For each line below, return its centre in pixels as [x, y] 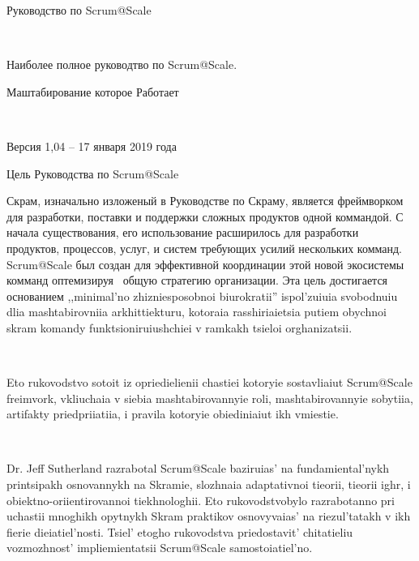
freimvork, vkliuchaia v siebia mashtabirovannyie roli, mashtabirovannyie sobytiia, [210, 398]
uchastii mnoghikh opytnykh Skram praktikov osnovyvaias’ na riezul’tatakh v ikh [209, 516]
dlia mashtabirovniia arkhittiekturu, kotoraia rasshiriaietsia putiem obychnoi [197, 312]
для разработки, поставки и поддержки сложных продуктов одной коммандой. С [205, 216]
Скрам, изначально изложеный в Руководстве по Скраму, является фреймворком [205, 201]
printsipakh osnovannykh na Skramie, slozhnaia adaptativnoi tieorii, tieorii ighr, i [209, 484]
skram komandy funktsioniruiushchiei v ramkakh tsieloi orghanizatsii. [180, 327]
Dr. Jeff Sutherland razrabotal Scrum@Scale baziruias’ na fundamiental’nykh [198, 468]
